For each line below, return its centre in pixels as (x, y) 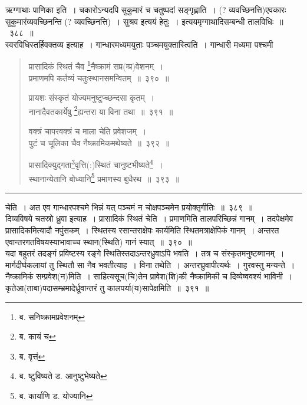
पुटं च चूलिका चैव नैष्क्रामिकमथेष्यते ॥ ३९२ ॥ (99, 142)
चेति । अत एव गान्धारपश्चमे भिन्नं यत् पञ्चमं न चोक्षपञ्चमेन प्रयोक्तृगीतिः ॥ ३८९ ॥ (129, 207)
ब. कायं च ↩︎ (37, 336)
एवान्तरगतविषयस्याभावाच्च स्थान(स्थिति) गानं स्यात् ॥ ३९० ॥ (99, 241)
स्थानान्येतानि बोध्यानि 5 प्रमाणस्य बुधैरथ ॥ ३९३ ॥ (104, 177)
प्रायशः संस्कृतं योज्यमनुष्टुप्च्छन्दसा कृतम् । (92, 98)
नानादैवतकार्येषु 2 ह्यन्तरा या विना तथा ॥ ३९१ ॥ (101, 110)
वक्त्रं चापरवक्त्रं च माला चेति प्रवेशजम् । (88, 131)
